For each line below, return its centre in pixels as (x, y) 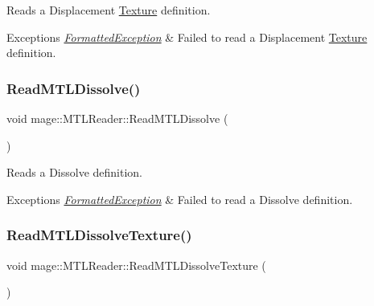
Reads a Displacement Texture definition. (109, 10)
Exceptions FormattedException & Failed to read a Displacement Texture (187, 37)
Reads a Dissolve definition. (75, 172)
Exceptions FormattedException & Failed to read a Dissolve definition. (180, 199)
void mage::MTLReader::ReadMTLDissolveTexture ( (136, 265)
